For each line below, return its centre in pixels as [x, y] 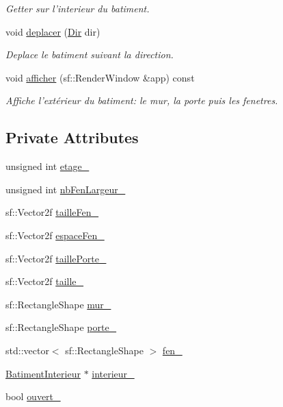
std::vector [27, 350]
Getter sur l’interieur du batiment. [78, 8]
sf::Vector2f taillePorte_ [56, 258]
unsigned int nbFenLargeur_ [66, 189]
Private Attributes [72, 137]
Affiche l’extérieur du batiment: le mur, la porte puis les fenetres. [142, 100]
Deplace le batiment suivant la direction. [90, 54]
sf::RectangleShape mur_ [58, 304]
